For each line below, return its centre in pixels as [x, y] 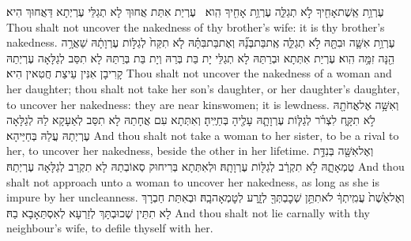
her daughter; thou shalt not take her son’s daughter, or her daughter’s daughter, [203, 88]
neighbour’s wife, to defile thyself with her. [110, 228]
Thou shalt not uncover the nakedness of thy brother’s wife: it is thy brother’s [196, 26]
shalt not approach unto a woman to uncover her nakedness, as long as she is [193, 181]
